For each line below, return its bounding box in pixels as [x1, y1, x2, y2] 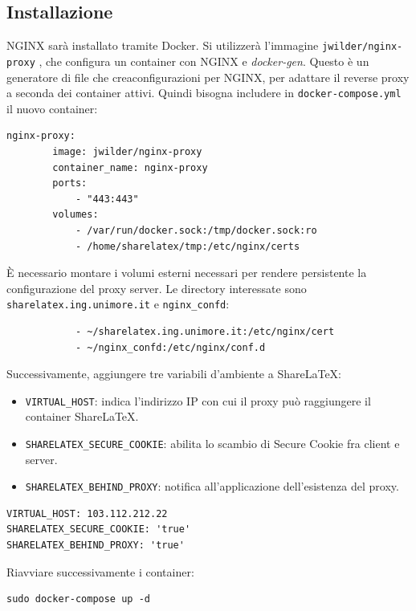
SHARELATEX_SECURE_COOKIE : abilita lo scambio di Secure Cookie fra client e [25, 434, 400, 451]
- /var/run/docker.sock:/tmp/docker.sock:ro [75, 224, 317, 236]
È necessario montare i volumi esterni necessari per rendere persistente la [6, 264, 367, 281]
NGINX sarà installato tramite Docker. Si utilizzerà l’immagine [6, 37, 319, 54]
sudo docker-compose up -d [6, 593, 150, 605]
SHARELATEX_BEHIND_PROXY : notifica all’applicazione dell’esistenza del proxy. [25, 478, 399, 495]
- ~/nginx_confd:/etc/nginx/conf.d [75, 341, 266, 353]
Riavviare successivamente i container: [6, 563, 194, 580]
